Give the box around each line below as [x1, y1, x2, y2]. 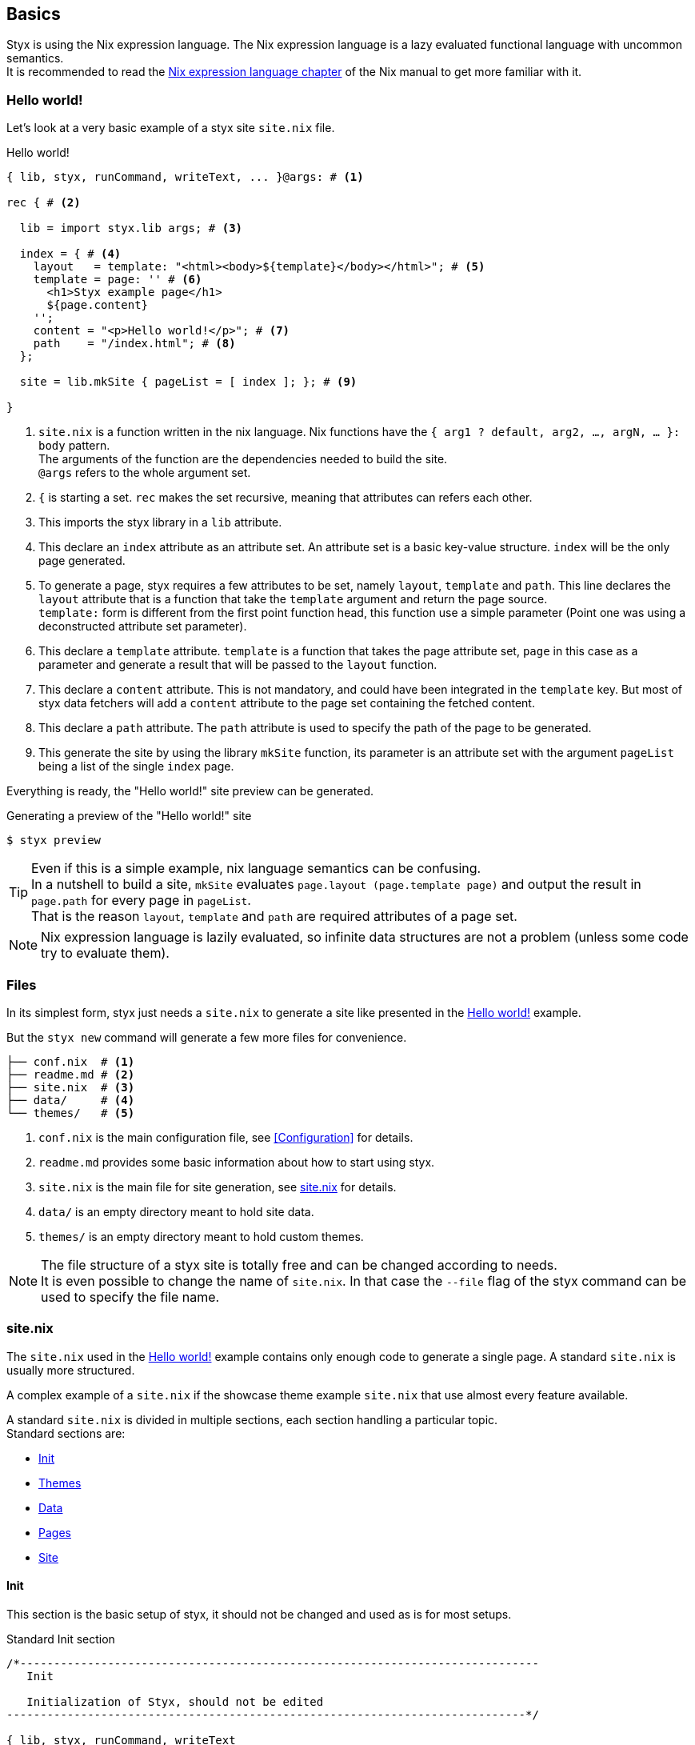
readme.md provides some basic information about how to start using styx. [38, 1155, 435, 1169]
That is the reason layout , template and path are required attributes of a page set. [31, 908, 517, 925]
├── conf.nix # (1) [6, 1055, 135, 1068]
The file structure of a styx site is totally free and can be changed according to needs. [41, 1256, 557, 1273]
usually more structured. [6, 1363, 135, 1377]
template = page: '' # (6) [33, 273, 202, 286]
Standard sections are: [6, 1426, 126, 1440]
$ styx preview [6, 834, 102, 847]
